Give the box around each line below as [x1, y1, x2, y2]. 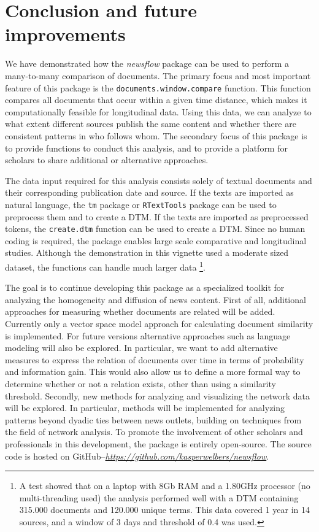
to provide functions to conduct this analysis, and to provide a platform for [5, 141, 288, 154]
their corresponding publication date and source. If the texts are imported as [5, 186, 294, 199]
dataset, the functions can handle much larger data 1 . [5, 259, 206, 273]
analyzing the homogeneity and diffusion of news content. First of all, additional [5, 293, 306, 306]
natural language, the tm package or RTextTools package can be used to [5, 198, 277, 210]
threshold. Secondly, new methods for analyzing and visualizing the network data [5, 389, 310, 402]
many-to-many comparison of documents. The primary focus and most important [5, 69, 311, 82]
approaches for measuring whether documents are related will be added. [5, 305, 275, 318]
